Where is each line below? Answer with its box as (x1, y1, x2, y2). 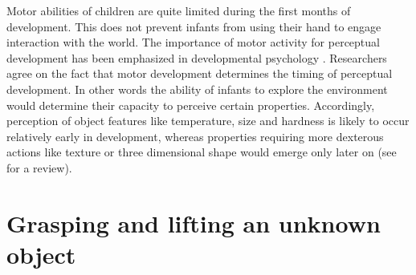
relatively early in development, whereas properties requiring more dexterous (6, 127, 384, 144)
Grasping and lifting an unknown (6, 206, 381, 239)
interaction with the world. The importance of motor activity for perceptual (6, 34, 380, 51)
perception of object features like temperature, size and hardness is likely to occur (6, 112, 410, 129)
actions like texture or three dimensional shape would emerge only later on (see (6, 144, 397, 160)
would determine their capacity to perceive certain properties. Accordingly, (6, 96, 375, 113)
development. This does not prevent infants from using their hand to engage (6, 18, 381, 34)
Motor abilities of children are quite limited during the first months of (6, 2, 351, 18)
